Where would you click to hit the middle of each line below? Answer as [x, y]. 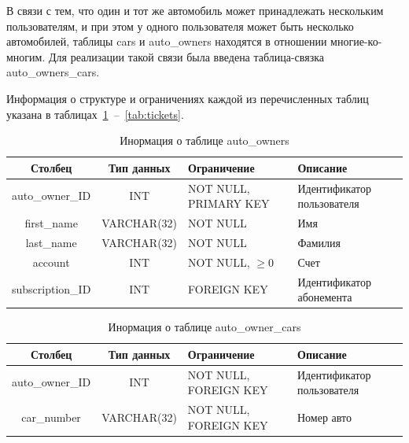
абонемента [325, 297]
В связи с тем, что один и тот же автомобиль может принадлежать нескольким [195, 10]
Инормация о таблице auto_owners [204, 140]
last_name [51, 242]
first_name [51, 223]
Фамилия [319, 242]
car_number [51, 417]
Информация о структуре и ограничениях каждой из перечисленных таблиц [188, 98]
